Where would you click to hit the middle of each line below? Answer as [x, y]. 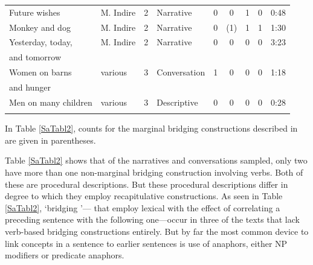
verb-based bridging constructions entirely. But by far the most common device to [157, 231]
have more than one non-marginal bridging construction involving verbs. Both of [154, 172]
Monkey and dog [40, 27]
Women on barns [40, 72]
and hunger [30, 87]
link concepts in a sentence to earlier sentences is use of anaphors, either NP [146, 243]
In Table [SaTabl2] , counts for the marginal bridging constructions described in [151, 128]
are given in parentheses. [50, 140]
